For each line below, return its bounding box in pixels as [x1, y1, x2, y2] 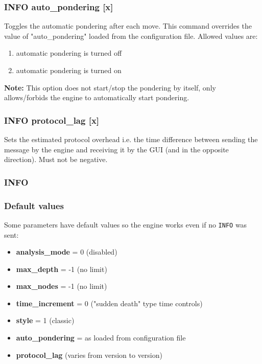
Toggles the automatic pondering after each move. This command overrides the [4, 20, 252, 31]
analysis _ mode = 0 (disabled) [16, 246, 117, 257]
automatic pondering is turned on [16, 65, 122, 75]
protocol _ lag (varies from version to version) [16, 349, 162, 360]
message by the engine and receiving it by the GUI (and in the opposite [4, 144, 229, 154]
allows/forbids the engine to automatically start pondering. [4, 92, 189, 103]
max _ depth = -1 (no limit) [16, 263, 107, 274]
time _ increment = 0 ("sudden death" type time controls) [16, 298, 203, 308]
